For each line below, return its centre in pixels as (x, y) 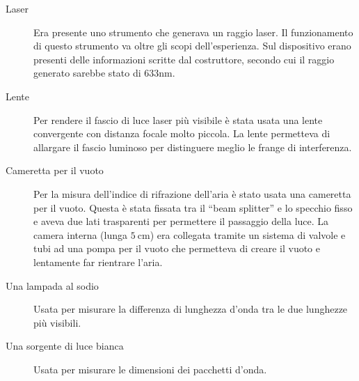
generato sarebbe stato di (87, 73)
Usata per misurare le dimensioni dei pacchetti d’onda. (150, 369)
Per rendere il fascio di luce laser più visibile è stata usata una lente (178, 119)
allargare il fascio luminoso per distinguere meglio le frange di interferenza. (193, 147)
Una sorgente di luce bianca (65, 346)
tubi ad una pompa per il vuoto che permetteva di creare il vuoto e (177, 248)
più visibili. (57, 322)
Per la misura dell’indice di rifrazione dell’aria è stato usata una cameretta (192, 193)
